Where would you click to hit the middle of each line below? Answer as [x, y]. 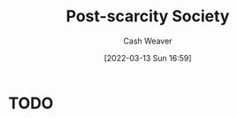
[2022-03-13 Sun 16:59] [148, 58]
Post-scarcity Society [148, 16]
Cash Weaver [148, 41]
